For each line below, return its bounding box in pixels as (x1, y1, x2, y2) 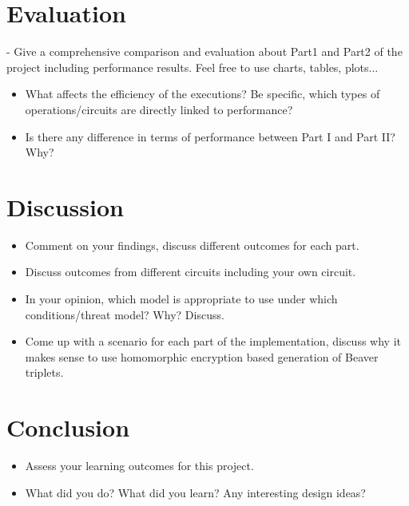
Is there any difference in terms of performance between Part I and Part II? (25, 128, 395, 144)
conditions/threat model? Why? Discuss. (25, 306, 224, 322)
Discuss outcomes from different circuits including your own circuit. (25, 263, 356, 280)
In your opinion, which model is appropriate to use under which (25, 291, 338, 306)
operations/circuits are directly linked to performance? (25, 101, 293, 117)
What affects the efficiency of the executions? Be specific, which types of (25, 85, 380, 102)
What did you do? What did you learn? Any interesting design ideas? (25, 484, 366, 500)
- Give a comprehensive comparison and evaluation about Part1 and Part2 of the (6, 43, 403, 60)
